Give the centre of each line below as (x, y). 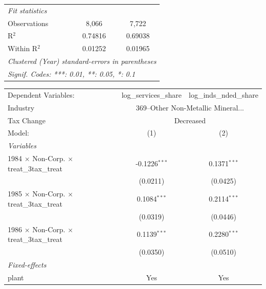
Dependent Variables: (41, 94)
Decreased (190, 120)
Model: (19, 133)
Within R (23, 48)
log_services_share (152, 94)
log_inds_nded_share (224, 94)
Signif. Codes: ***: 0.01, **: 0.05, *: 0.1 (72, 73)
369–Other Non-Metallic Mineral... (190, 107)
